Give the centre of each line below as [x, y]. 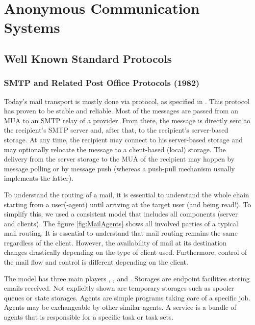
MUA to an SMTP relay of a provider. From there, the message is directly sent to [127, 120]
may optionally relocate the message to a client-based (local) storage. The [115, 149]
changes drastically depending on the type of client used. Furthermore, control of [126, 252]
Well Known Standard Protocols [88, 58]
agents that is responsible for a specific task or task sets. [89, 317]
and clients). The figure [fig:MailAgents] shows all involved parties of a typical [121, 223]
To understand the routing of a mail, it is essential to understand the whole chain [127, 194]
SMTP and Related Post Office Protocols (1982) [102, 83]
